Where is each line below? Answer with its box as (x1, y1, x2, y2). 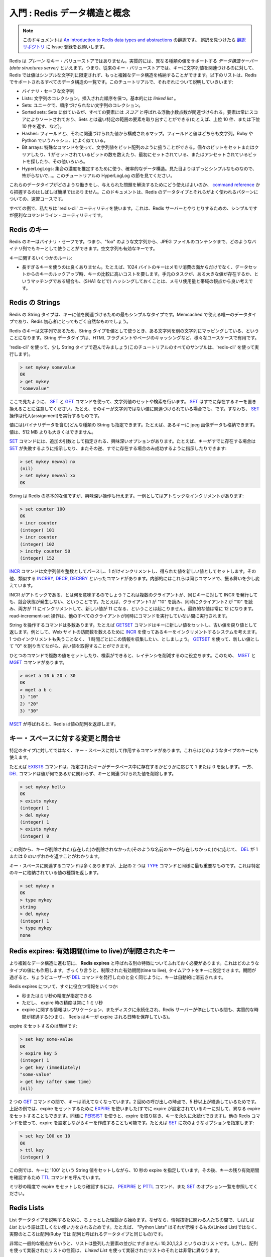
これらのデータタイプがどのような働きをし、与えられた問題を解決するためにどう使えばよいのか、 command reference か (9, 182, 260, 188)
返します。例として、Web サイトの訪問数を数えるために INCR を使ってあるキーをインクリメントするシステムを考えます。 (9, 629, 260, 635)
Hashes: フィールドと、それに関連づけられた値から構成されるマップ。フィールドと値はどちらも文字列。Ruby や (22, 130, 253, 136)
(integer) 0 (20, 833, 50, 839)
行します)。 (9, 351, 34, 357)
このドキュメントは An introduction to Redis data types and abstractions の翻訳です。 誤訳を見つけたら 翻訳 (23, 37, 246, 43)
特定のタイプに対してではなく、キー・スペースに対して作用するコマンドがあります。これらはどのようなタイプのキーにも (9, 747, 259, 753)
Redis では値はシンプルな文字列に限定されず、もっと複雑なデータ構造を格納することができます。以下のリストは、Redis (9, 72, 257, 78)
